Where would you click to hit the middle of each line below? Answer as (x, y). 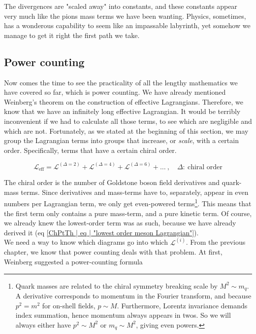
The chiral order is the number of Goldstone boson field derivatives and (112, 182)
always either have (43, 324)
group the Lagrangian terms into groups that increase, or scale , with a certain (121, 140)
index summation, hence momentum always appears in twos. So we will (123, 315)
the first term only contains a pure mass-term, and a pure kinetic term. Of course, (128, 213)
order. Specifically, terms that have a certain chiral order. (90, 150)
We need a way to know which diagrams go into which (86, 242)
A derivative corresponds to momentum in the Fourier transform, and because (133, 296)
